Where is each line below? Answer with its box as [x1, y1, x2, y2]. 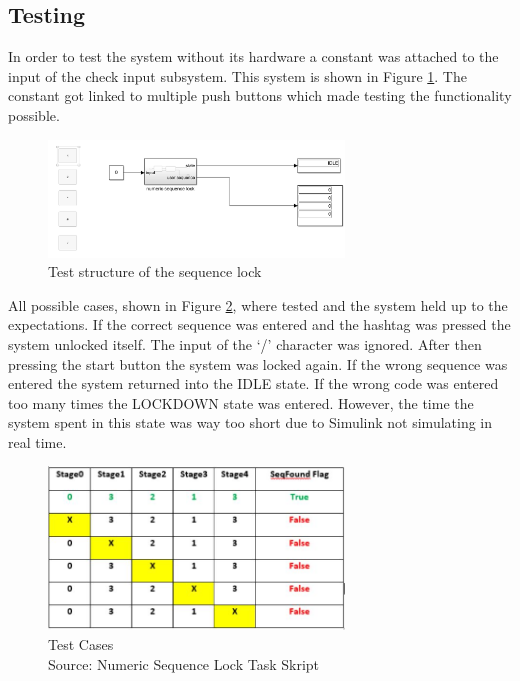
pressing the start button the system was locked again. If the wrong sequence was [8, 353, 508, 374]
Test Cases [48, 634, 114, 655]
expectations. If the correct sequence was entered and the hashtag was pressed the [8, 314, 511, 335]
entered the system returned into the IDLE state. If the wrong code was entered [8, 373, 499, 394]
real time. [8, 431, 67, 452]
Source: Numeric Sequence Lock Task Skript [48, 653, 320, 674]
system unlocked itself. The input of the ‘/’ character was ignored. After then [8, 333, 482, 354]
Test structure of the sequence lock [48, 261, 262, 282]
